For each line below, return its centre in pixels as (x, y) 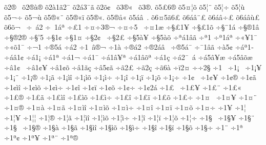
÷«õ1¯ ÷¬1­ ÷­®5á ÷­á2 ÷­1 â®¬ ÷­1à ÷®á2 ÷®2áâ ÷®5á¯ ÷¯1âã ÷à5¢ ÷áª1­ (129, 47)
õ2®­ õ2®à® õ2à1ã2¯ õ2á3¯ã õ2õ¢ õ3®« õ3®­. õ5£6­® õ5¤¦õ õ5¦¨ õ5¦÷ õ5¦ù (125, 7)
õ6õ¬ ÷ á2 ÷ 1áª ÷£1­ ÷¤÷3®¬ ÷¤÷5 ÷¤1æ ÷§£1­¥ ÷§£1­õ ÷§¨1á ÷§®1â (132, 27)
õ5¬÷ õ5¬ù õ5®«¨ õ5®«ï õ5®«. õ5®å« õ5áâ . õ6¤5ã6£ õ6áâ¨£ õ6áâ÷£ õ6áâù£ (132, 17)
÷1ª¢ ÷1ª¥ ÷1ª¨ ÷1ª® (41, 137)
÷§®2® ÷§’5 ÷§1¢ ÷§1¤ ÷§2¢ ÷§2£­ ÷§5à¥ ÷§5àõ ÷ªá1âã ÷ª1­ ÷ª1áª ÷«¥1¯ (131, 37)
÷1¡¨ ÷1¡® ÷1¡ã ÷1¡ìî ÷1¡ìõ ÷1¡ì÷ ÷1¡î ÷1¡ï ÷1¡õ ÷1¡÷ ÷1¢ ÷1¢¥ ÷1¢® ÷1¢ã (130, 77)
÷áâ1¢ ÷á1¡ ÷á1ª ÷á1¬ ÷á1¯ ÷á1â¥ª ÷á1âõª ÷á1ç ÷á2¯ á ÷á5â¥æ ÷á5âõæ (128, 57)
